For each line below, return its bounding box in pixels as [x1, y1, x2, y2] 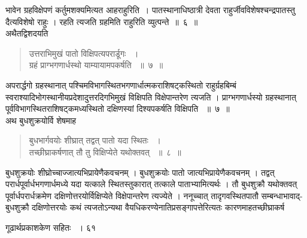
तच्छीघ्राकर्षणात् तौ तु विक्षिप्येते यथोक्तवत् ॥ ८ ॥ [29, 145, 181, 158]
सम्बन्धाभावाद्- [261, 189, 303, 202]
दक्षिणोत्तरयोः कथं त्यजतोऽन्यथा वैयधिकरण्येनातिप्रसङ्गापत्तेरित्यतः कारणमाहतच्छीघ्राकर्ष [32, 201, 285, 213]
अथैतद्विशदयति [5, 27, 48, 39]
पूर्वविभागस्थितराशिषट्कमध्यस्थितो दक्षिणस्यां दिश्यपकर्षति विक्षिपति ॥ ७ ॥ [5, 102, 230, 115]
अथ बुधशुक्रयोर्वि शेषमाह [5, 114, 77, 126]
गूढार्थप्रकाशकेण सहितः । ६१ [5, 221, 96, 233]
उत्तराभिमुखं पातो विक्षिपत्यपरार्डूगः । [29, 47, 139, 59]
